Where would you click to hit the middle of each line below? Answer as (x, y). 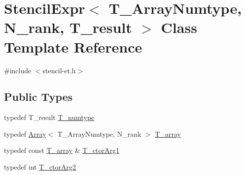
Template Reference (73, 46)
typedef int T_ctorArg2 (40, 167)
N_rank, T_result (68, 27)
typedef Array (25, 133)
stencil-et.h (59, 70)
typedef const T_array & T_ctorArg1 (62, 150)
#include (18, 70)
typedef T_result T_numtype (49, 117)
